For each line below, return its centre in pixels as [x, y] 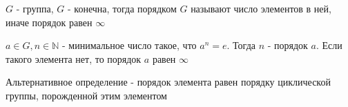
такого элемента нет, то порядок [74, 58]
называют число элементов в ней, [261, 8]
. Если [329, 45]
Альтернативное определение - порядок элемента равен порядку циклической [168, 82]
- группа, [35, 8]
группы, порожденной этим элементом [86, 95]
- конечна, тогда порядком [122, 8]
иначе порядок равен [49, 22]
